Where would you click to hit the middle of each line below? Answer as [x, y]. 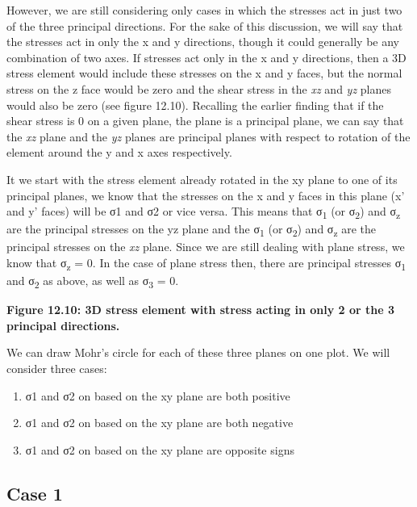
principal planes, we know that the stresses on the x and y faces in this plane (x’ [206, 195]
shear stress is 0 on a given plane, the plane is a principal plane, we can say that [205, 121]
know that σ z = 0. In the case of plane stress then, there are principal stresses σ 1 [206, 263]
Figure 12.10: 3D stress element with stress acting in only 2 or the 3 [201, 310]
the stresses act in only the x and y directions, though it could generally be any [203, 42]
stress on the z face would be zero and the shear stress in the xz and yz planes [199, 88]
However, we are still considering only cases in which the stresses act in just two [204, 10]
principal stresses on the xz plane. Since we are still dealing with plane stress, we [206, 247]
